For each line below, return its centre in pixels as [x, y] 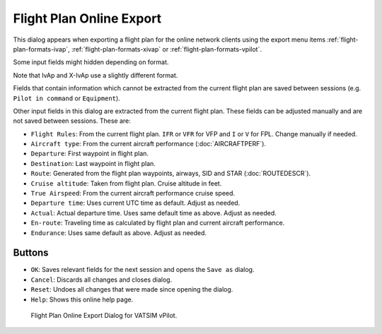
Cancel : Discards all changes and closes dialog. [102, 280]
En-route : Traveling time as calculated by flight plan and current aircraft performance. [158, 223]
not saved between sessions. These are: [72, 121]
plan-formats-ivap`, [41, 49]
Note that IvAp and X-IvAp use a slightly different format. [95, 75]
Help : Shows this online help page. [82, 299]
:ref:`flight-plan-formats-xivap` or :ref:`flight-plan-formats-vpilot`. [166, 49]
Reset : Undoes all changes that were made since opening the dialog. [132, 290]
